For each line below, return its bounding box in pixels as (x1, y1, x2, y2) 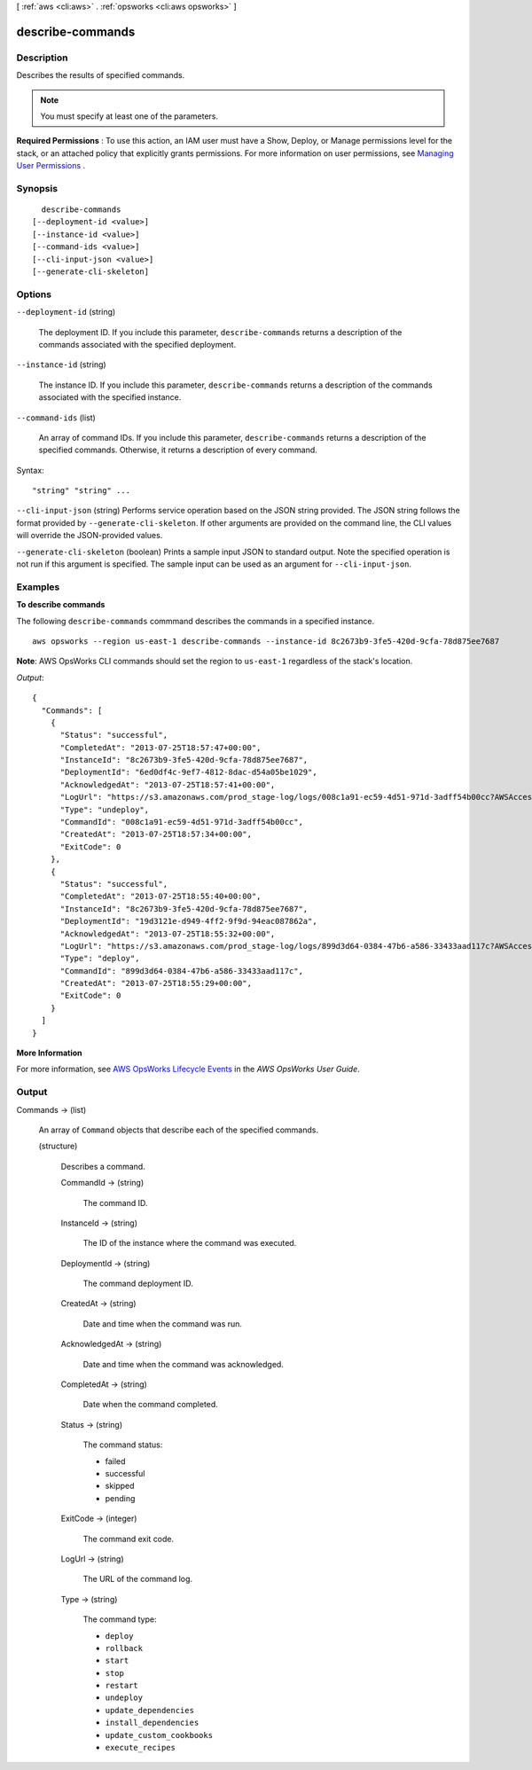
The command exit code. (82, 1533, 175, 1544)
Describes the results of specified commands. (16, 70, 185, 81)
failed (105, 1455, 126, 1467)
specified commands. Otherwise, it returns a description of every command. (38, 444, 318, 456)
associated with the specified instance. (38, 392, 182, 403)
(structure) (38, 1140, 78, 1152)
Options (16, 288, 52, 301)
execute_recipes (105, 1743, 176, 1753)
